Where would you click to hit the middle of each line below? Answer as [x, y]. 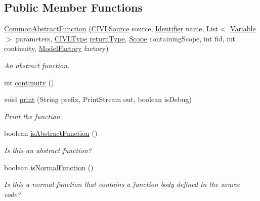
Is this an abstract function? [48, 150]
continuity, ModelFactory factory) [56, 48]
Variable [243, 29]
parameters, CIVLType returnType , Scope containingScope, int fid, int [126, 38]
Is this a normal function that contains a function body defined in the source [122, 184]
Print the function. [33, 116]
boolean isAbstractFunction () [51, 133]
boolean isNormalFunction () [49, 167]
